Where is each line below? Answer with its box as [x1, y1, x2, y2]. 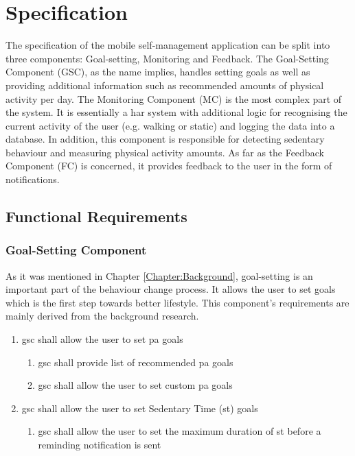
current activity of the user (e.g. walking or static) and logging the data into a [5, 118, 335, 132]
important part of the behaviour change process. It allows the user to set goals [5, 282, 336, 296]
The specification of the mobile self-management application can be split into [5, 38, 330, 52]
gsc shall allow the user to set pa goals [21, 332, 183, 346]
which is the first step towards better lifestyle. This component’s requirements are [5, 295, 350, 309]
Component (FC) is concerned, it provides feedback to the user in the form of [5, 158, 332, 173]
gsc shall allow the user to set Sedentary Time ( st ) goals [21, 400, 258, 415]
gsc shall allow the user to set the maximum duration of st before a [38, 424, 321, 438]
